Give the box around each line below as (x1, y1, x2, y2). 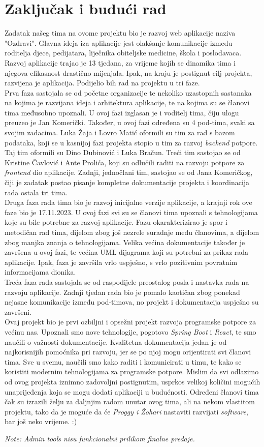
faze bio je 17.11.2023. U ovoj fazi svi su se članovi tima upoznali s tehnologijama (5, 206, 258, 217)
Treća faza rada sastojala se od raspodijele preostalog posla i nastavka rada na (5, 276, 249, 287)
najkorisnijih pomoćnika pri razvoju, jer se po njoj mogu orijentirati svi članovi (5, 346, 251, 357)
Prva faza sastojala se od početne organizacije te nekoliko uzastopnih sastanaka (5, 87, 252, 98)
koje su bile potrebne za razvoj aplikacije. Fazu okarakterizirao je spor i (5, 217, 227, 227)
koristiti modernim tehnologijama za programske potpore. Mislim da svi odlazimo (5, 366, 259, 377)
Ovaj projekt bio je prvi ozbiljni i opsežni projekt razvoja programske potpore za (5, 316, 256, 327)
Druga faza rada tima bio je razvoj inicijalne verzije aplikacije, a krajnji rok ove (5, 197, 252, 207)
